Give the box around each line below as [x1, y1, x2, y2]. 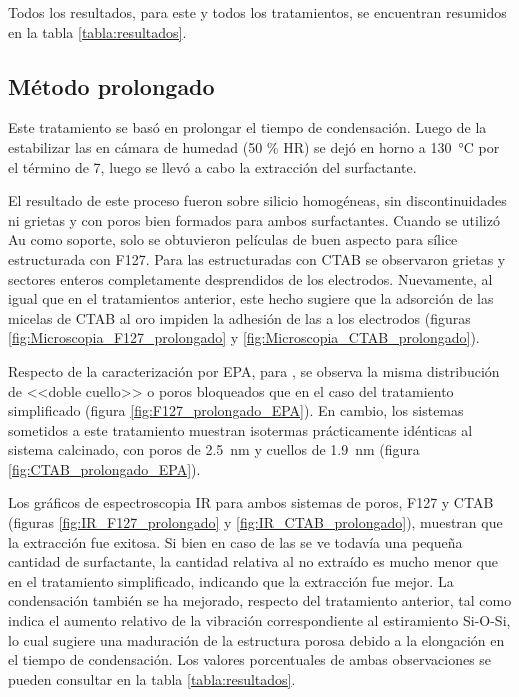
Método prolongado [8, 70, 215, 101]
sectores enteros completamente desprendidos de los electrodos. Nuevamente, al [8, 268, 493, 289]
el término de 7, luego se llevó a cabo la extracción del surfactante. [8, 156, 417, 177]
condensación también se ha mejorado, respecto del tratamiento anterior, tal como [8, 590, 512, 611]
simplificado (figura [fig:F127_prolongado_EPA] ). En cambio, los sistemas [8, 400, 464, 421]
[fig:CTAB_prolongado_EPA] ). [8, 458, 201, 479]
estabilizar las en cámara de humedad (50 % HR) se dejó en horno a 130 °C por [8, 136, 500, 157]
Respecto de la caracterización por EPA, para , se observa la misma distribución [8, 360, 500, 381]
